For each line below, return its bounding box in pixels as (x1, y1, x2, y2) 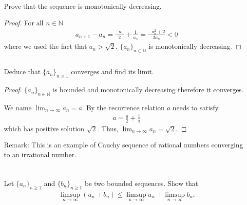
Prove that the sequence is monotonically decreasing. (4, 1, 162, 11)
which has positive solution (4, 123, 85, 133)
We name (4, 102, 32, 112)
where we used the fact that (4, 41, 87, 51)
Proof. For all (4, 17, 44, 27)
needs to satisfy (172, 102, 219, 112)
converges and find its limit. (71, 66, 154, 77)
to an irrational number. (4, 149, 76, 160)
